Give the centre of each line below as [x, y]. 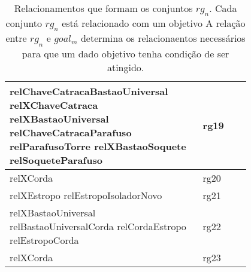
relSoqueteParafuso [56, 160]
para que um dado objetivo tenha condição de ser [125, 53]
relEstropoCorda [44, 240]
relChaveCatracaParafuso [71, 132]
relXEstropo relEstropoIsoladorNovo [86, 195]
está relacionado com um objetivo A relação [154, 23]
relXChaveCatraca [54, 105]
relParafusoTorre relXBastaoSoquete [98, 146]
